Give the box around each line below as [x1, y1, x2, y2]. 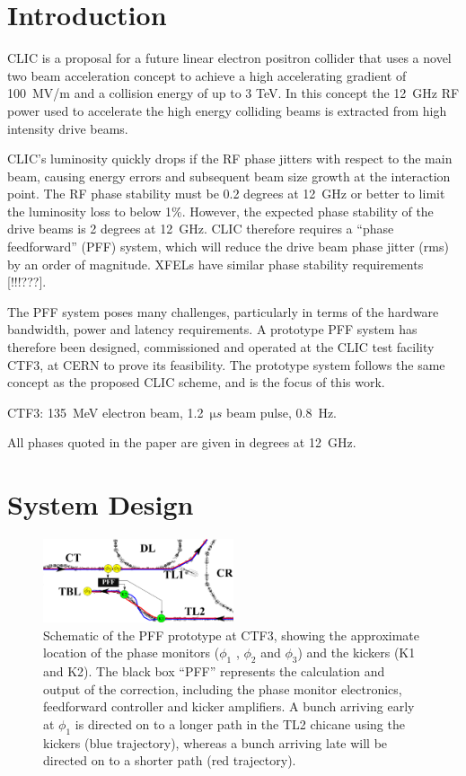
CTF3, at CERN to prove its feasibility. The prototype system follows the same [7, 355, 445, 374]
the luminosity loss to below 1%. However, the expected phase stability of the [7, 201, 434, 220]
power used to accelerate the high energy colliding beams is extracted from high [7, 101, 447, 119]
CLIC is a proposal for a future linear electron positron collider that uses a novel [7, 48, 452, 67]
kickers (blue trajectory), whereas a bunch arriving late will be [43, 733, 388, 752]
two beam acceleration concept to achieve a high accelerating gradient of [7, 66, 407, 84]
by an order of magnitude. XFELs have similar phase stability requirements [7, 254, 424, 273]
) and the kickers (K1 [297, 643, 416, 662]
